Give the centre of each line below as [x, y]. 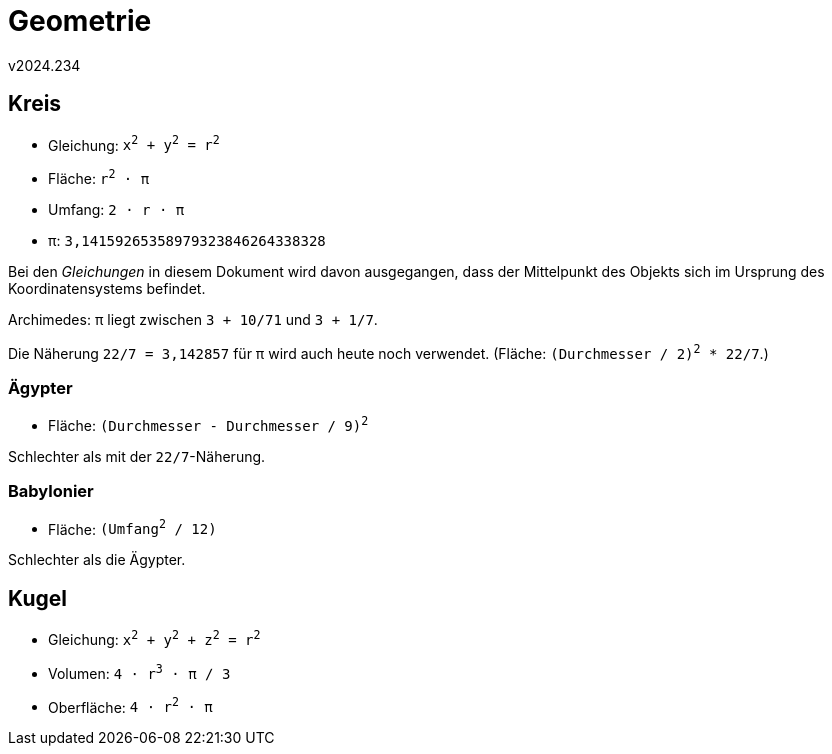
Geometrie [80, 21]
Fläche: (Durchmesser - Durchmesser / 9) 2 [208, 424]
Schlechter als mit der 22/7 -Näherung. [137, 456]
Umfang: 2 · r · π [116, 209]
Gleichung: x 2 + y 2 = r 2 [134, 143]
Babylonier [51, 491]
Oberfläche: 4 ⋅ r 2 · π [130, 705]
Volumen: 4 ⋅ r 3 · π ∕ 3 [139, 671]
